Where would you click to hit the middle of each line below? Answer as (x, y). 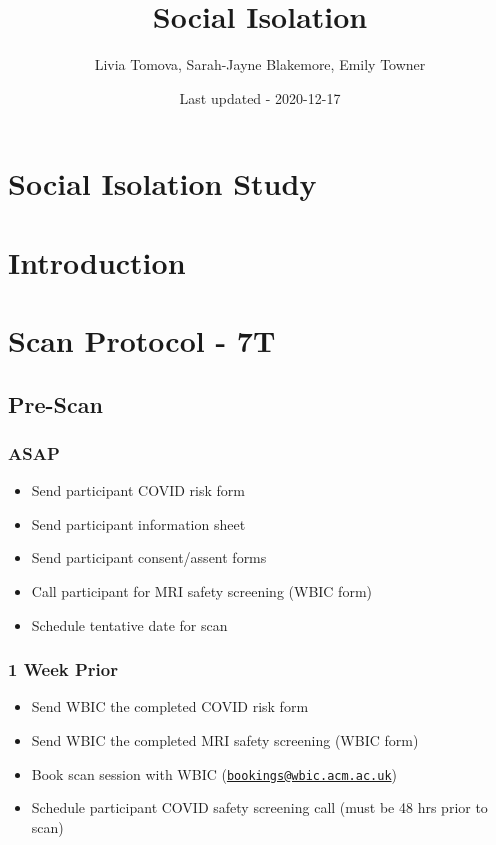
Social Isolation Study (162, 183)
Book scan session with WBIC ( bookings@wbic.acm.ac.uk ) (214, 773)
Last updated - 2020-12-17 (260, 97)
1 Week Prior (63, 669)
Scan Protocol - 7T (142, 340)
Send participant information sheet (138, 523)
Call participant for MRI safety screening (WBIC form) (201, 591)
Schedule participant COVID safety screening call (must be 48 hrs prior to (259, 807)
